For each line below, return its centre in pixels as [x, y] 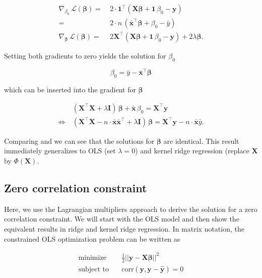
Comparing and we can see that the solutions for [79, 141]
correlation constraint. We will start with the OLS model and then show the [122, 219]
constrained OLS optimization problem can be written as [92, 238]
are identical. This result [201, 141]
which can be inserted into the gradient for [70, 90]
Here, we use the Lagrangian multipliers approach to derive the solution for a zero [131, 209]
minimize [92, 258]
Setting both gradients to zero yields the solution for [85, 55]
